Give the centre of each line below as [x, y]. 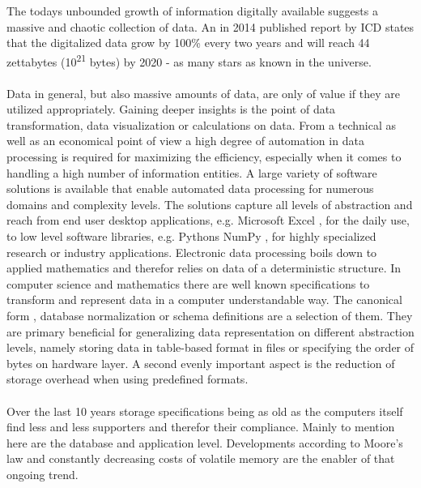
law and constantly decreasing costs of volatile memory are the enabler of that [201, 458]
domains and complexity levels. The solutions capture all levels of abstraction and [210, 204]
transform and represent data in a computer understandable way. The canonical [204, 300]
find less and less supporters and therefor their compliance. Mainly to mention [201, 427]
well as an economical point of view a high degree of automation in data [185, 141]
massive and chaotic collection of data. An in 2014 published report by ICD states [210, 26]
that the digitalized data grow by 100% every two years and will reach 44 [188, 43]
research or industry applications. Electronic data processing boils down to [192, 252]
